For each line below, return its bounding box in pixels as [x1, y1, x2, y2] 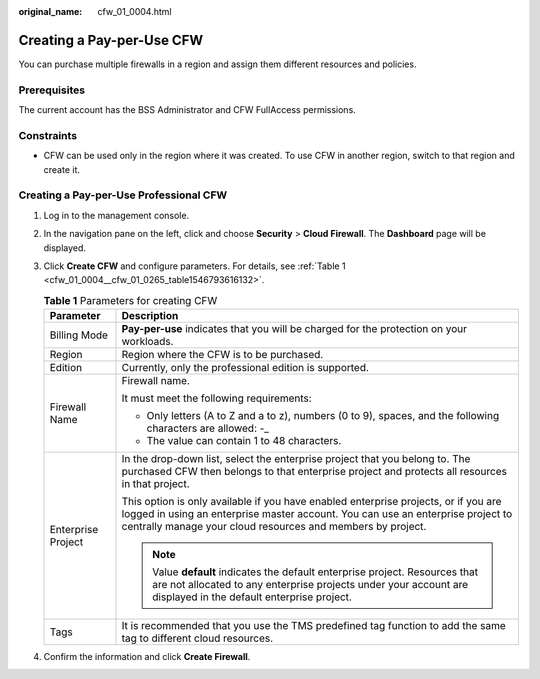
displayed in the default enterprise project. [151, 590, 352, 604]
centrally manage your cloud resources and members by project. [121, 520, 427, 534]
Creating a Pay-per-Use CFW [18, 31, 204, 49]
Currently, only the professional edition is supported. [121, 361, 370, 375]
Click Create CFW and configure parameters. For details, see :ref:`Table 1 [43, 260, 346, 272]
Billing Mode [49, 328, 109, 342]
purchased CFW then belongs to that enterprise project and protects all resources [121, 465, 507, 479]
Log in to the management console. [43, 209, 190, 221]
